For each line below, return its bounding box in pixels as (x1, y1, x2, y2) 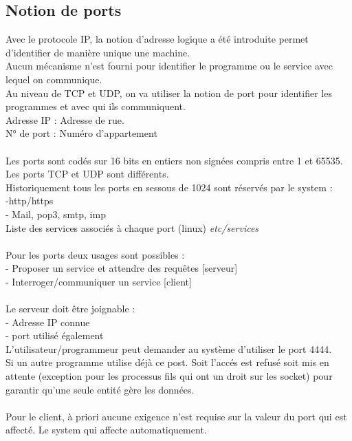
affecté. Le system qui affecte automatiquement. (5, 422, 207, 437)
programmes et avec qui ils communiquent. (5, 99, 186, 114)
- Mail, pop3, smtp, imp (5, 206, 106, 221)
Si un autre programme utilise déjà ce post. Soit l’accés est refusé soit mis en (5, 355, 329, 369)
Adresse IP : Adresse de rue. (5, 112, 124, 127)
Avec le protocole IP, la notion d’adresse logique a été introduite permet (5, 32, 309, 46)
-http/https (5, 193, 54, 208)
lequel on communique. (5, 72, 102, 86)
